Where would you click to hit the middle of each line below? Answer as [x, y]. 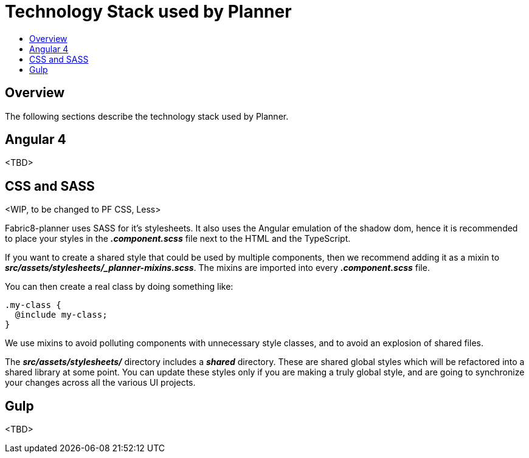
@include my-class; [61, 315]
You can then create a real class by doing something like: [119, 287]
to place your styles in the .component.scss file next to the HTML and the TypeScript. [178, 239]
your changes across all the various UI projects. [100, 383]
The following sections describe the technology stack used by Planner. [147, 116]
